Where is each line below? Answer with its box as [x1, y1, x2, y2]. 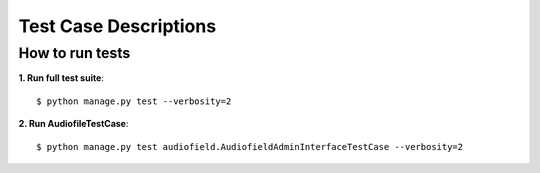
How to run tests [18, 44, 131, 62]
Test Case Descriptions [18, 15, 217, 37]
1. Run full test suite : [18, 72, 105, 84]
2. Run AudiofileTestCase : [18, 118, 129, 130]
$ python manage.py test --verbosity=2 [36, 95, 232, 107]
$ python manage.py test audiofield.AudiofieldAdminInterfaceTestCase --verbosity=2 [36, 141, 464, 152]
